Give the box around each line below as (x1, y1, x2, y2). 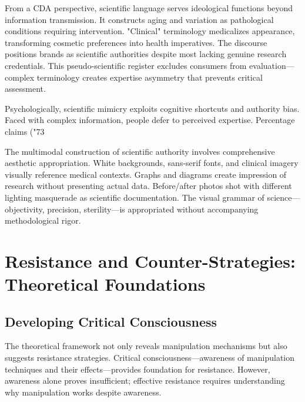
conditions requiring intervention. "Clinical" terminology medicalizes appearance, (5, 25, 295, 37)
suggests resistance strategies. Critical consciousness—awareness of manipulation (5, 351, 295, 364)
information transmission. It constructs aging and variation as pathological (5, 13, 274, 25)
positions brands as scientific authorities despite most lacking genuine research (5, 48, 287, 60)
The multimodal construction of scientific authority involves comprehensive (5, 145, 275, 157)
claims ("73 (5, 125, 45, 137)
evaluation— (249, 59, 294, 71)
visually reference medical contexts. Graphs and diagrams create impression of (5, 168, 287, 180)
